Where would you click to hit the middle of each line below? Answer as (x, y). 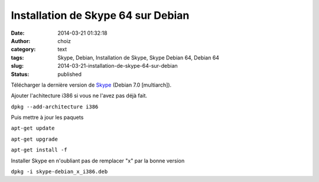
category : (23, 49)
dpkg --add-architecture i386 (55, 107)
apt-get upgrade (35, 139)
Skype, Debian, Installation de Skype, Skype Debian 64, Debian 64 (139, 57)
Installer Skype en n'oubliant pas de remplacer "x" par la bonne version (98, 161)
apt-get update (33, 128)
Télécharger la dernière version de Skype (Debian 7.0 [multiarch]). (91, 85)
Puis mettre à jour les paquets (47, 117)
